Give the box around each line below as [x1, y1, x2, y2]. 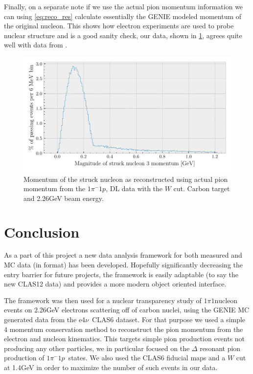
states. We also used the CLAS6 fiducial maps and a [68, 352, 226, 363]
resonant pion [200, 343, 241, 353]
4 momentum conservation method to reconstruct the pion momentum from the [4, 324, 243, 334]
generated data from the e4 [4, 314, 86, 325]
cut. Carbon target [173, 183, 230, 194]
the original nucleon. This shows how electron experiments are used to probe [4, 21, 234, 31]
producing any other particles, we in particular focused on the [4, 343, 190, 353]
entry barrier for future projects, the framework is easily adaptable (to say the [4, 269, 239, 279]
